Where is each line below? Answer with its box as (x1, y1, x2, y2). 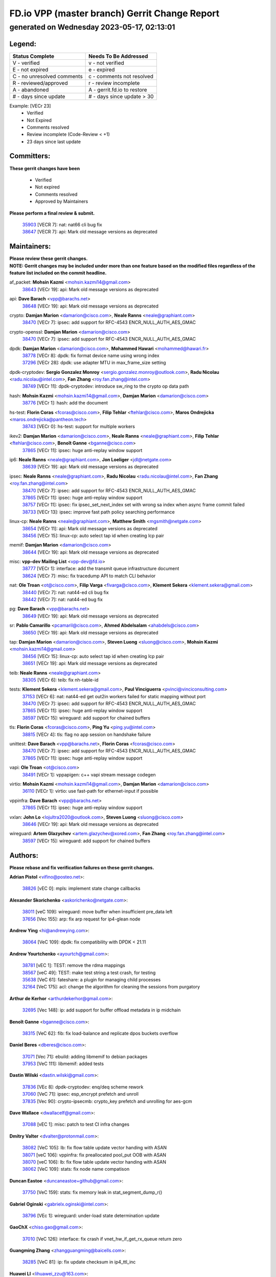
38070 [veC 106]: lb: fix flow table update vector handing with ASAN (22, 1158, 166, 1165)
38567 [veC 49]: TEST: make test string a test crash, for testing (22, 969, 156, 976)
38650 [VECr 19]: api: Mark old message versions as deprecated (22, 629, 158, 635)
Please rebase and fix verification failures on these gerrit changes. (9, 864, 154, 870)
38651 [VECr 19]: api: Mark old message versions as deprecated (22, 660, 158, 667)
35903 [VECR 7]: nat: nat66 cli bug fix (22, 221, 102, 227)
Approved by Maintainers (35, 198, 88, 204)
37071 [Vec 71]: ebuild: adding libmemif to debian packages (22, 1053, 148, 1059)
